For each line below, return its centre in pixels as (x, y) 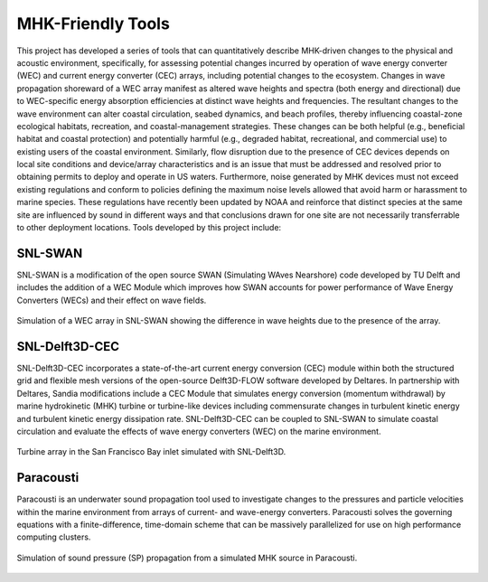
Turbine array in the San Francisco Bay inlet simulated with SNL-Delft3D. (151, 452)
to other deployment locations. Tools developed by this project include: (149, 228)
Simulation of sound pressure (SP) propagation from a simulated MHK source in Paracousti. (187, 558)
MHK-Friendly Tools (94, 23)
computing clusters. (54, 537)
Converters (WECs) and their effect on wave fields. (112, 300)
